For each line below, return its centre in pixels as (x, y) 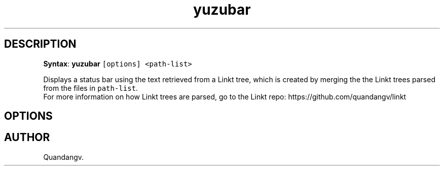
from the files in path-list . (91, 88)
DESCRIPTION (40, 44)
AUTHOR (27, 138)
